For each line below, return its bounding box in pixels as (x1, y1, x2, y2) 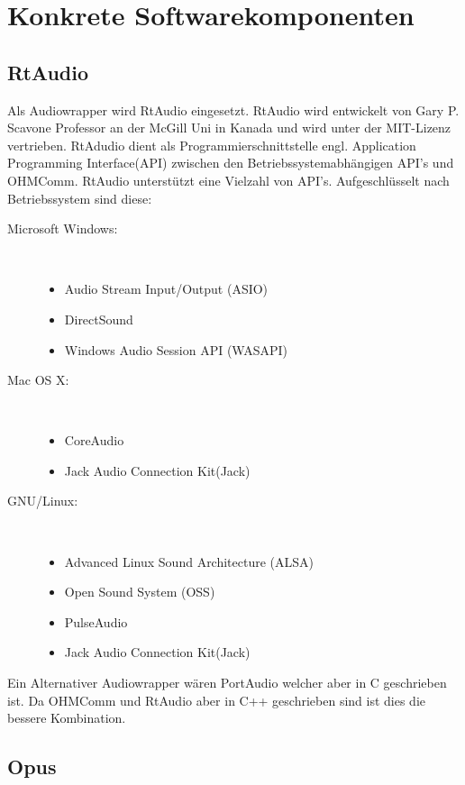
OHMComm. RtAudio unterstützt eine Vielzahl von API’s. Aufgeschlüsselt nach (7, 170, 450, 189)
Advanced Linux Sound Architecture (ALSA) (64, 552, 315, 570)
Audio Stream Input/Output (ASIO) (64, 279, 269, 298)
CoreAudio (64, 431, 124, 450)
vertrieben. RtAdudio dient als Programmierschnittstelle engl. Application (7, 135, 416, 154)
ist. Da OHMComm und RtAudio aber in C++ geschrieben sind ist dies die (7, 690, 426, 709)
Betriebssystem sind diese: (7, 188, 152, 207)
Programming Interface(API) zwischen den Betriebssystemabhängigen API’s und (7, 153, 454, 172)
